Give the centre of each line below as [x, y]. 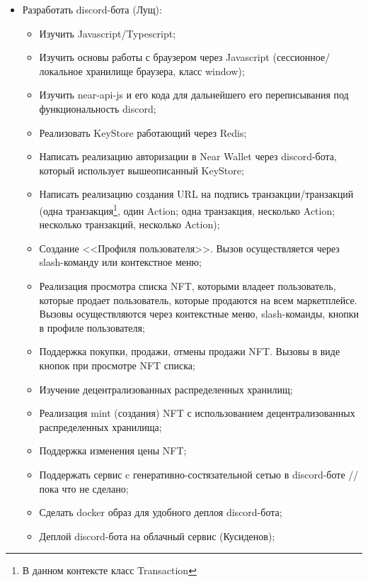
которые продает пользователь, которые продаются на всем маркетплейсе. [198, 300]
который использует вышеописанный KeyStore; [142, 170]
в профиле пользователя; [92, 327]
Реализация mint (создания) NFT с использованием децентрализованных [197, 413]
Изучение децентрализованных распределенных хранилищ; [166, 389]
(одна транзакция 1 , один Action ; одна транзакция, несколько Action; [187, 209]
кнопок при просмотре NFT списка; [117, 365]
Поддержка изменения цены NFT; [113, 451]
